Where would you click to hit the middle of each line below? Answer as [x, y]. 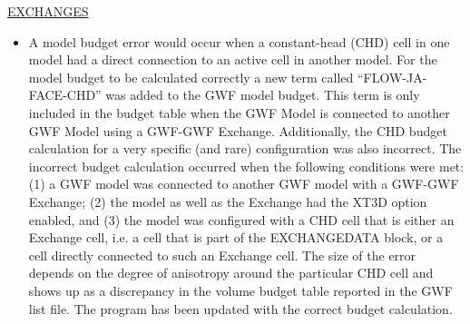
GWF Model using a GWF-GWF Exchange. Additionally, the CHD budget [238, 130]
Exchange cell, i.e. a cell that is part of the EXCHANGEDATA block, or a [236, 237]
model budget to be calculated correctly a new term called [191, 77]
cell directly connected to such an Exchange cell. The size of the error [222, 255]
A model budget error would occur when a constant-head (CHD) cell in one [239, 41]
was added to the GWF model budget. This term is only [263, 95]
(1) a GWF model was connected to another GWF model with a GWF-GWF [244, 184]
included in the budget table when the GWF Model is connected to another [239, 112]
